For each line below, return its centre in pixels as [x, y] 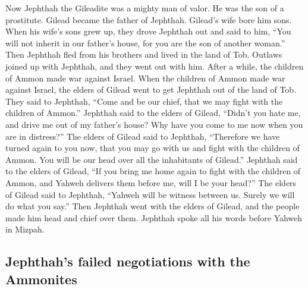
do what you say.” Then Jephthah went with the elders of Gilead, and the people [153, 206]
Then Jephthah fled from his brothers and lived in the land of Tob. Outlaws [144, 54]
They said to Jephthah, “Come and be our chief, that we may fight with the [144, 101]
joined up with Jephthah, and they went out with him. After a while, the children [155, 66]
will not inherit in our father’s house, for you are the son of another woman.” [145, 43]
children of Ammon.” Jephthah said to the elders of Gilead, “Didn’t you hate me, [153, 113]
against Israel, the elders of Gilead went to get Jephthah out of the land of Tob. [151, 89]
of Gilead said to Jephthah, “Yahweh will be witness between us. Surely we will [150, 194]
